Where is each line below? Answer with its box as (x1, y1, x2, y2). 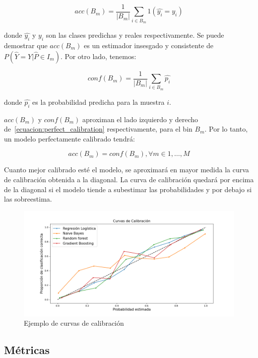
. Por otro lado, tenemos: (60, 51, 136, 61)
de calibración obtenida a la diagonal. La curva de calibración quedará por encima (4, 174, 254, 184)
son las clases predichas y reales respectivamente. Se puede (46, 30, 224, 40)
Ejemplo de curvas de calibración (24, 318, 124, 328)
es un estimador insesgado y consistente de (84, 40, 214, 50)
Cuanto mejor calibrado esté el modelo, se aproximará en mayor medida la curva (4, 164, 249, 175)
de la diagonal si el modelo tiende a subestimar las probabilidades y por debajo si (4, 184, 252, 194)
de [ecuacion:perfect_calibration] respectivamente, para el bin (4, 124, 193, 134)
